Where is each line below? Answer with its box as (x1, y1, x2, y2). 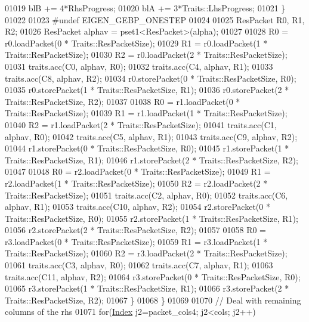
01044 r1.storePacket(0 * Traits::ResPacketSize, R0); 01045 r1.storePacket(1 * (5, 142, 289, 154)
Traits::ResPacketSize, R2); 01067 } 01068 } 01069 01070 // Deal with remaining (5, 293, 301, 306)
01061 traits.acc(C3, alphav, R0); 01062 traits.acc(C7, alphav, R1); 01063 (5, 259, 273, 271)
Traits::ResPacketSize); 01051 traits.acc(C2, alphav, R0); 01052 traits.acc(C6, (5, 188, 288, 201)
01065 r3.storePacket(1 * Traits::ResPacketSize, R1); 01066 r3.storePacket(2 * (5, 282, 289, 295)
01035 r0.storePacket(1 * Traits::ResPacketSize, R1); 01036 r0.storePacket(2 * (5, 83, 289, 96)
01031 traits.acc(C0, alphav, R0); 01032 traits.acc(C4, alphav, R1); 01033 (5, 60, 273, 72)
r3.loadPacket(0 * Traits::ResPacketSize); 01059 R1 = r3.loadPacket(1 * (5, 235, 268, 247)
